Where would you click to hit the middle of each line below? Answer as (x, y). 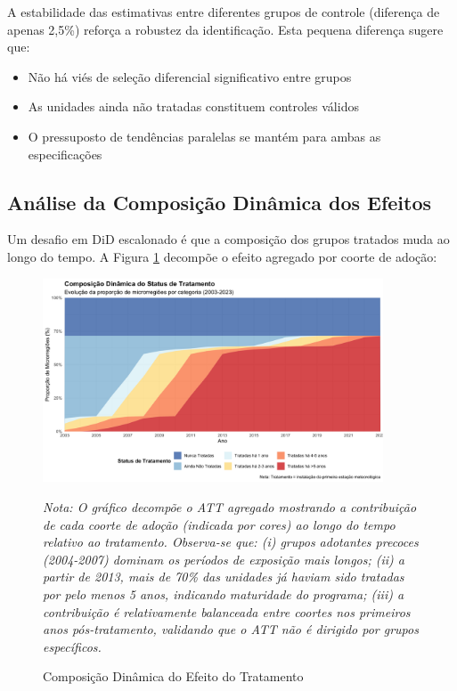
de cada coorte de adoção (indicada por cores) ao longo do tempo (219, 524)
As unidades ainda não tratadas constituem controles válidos (193, 106)
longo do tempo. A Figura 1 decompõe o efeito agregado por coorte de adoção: (222, 256)
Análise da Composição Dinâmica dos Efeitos (220, 202)
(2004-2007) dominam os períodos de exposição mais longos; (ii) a (224, 559)
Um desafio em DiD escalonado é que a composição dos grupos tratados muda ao (228, 239)
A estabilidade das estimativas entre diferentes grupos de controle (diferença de (224, 12)
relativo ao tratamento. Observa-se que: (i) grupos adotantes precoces (231, 542)
